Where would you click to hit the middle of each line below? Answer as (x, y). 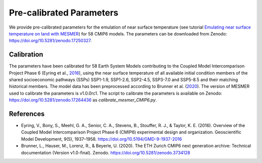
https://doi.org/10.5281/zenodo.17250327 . (50, 41)
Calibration (26, 55)
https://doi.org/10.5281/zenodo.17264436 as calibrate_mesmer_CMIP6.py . (83, 100)
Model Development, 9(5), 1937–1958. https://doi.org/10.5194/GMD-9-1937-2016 (101, 139)
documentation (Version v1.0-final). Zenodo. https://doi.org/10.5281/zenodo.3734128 (106, 152)
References (27, 114)
